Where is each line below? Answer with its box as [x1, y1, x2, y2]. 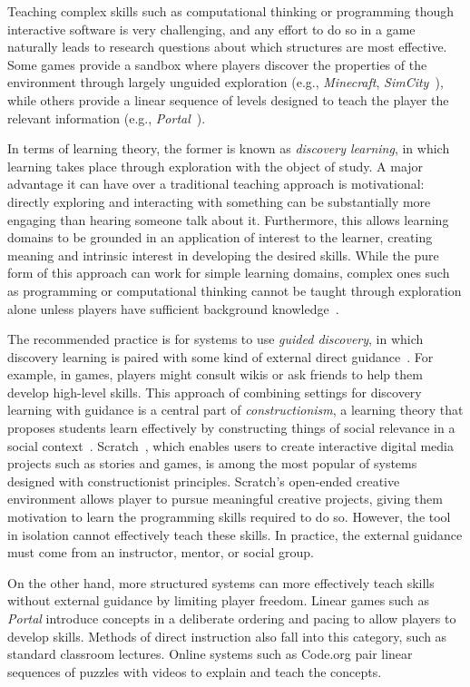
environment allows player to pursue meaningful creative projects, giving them [7, 489, 443, 508]
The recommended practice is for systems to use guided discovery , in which [7, 329, 424, 348]
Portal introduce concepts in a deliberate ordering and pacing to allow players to [7, 609, 456, 627]
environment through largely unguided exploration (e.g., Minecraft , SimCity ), [7, 73, 444, 92]
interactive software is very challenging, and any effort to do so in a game [7, 19, 416, 38]
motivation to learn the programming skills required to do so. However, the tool [7, 507, 451, 526]
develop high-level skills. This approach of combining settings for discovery [7, 382, 422, 401]
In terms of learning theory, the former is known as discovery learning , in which [7, 139, 450, 158]
